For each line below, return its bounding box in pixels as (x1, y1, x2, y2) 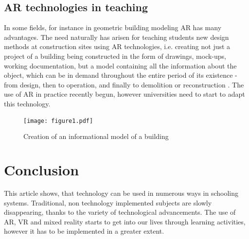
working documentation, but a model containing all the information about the (4, 60, 237, 70)
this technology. (4, 98, 51, 108)
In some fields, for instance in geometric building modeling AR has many (4, 22, 222, 33)
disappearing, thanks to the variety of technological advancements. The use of (4, 207, 236, 217)
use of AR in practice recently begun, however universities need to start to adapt (4, 89, 245, 99)
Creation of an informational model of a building (23, 131, 169, 141)
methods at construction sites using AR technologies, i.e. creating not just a (4, 41, 231, 51)
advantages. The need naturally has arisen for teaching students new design (4, 32, 229, 42)
